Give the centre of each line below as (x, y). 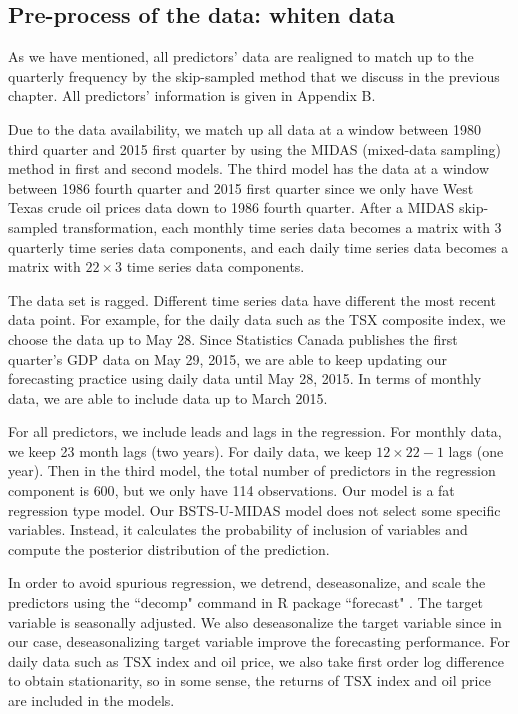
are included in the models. (91, 700)
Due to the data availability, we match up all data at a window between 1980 (245, 128)
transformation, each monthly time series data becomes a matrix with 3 (282, 226)
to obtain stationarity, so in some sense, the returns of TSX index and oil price (249, 680)
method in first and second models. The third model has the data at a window (249, 168)
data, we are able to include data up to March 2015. (168, 397)
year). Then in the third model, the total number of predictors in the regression (252, 470)
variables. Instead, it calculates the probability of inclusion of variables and (238, 529)
